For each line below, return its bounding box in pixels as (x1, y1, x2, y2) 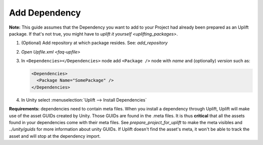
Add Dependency (9, 7, 81, 18)
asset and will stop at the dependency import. (9, 133, 101, 139)
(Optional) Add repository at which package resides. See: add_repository (21, 40, 168, 46)
